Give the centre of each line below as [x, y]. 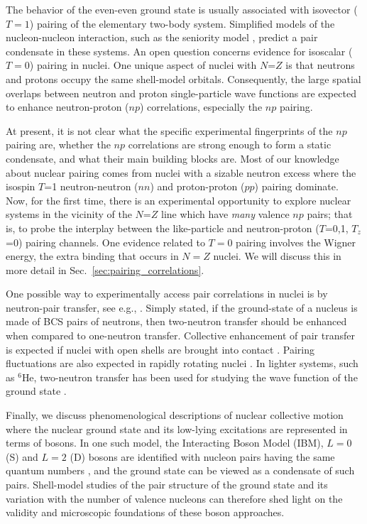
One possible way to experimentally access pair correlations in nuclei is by [167, 294]
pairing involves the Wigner [296, 242]
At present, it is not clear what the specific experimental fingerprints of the [169, 130]
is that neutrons [320, 65]
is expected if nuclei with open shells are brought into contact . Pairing [160, 349]
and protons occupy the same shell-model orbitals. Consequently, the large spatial [183, 78]
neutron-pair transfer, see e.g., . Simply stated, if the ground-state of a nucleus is [182, 307]
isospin [21, 186]
